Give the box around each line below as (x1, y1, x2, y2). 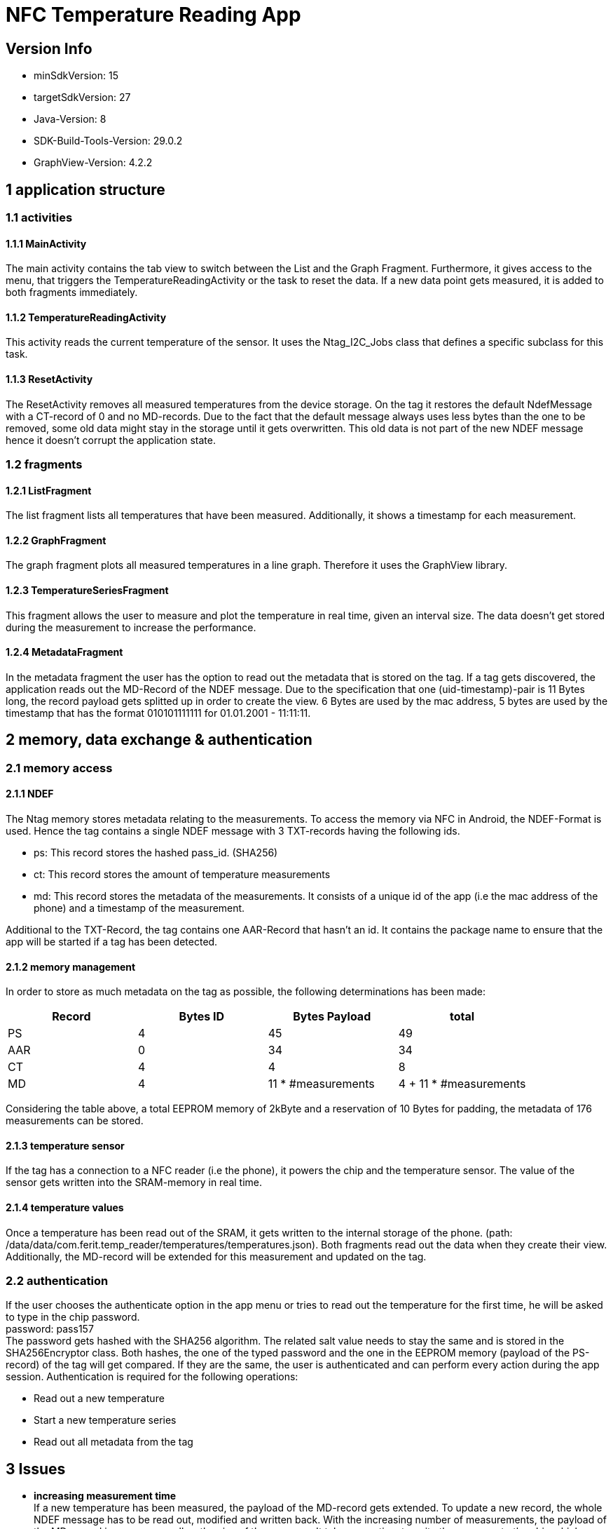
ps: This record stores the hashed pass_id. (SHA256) (34, 846, 278, 858)
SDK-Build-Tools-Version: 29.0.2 (34, 135, 183, 147)
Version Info (6, 39, 92, 58)
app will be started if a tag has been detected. (6, 935, 218, 948)
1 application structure (6, 180, 165, 198)
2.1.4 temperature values (6, 1201, 124, 1214)
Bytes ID (179, 1009, 225, 1024)
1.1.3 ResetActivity (6, 373, 93, 386)
